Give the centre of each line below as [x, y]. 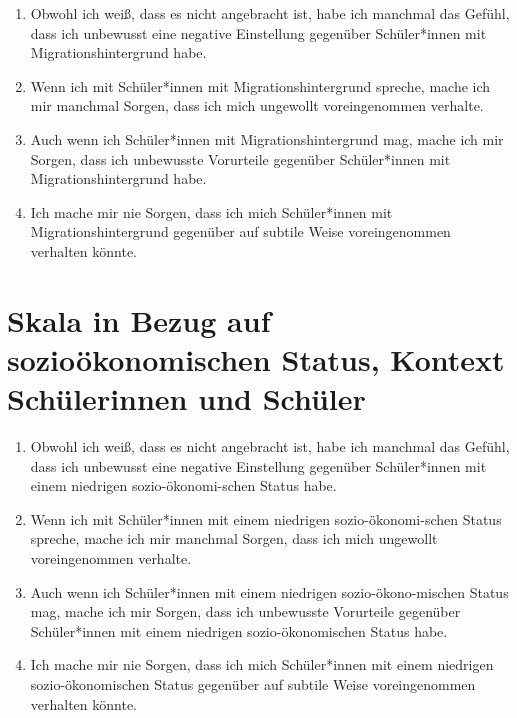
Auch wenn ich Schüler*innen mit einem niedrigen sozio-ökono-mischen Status [269, 591]
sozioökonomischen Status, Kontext [256, 358]
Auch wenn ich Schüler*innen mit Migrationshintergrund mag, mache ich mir [267, 138]
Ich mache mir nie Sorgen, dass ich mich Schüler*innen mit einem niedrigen [262, 664]
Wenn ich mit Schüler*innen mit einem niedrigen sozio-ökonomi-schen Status [266, 518]
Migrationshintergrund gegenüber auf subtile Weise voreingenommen [240, 231]
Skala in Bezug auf [139, 319]
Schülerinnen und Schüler [186, 398]
